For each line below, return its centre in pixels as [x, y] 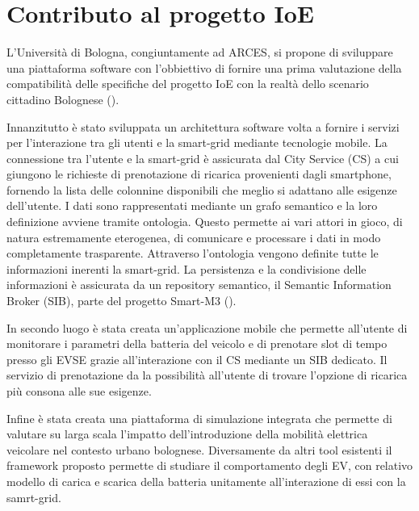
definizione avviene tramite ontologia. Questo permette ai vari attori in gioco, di [205, 222]
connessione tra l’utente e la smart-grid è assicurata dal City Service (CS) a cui [203, 158]
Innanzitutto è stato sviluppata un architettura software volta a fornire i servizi [203, 126]
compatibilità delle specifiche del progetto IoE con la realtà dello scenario [188, 84]
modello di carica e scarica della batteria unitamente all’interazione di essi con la [206, 481]
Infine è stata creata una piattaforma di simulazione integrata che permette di [199, 418]
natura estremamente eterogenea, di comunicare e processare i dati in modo [194, 237]
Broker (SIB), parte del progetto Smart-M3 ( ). [122, 301]
